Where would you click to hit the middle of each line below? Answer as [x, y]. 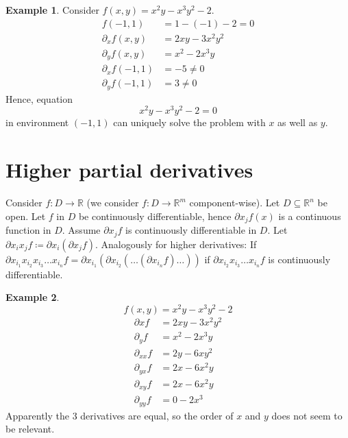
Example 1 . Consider [52, 10]
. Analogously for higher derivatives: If [176, 244]
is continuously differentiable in [191, 230]
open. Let [26, 216]
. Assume [81, 230]
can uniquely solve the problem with [189, 122]
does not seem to [307, 415]
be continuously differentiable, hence [155, 216]
